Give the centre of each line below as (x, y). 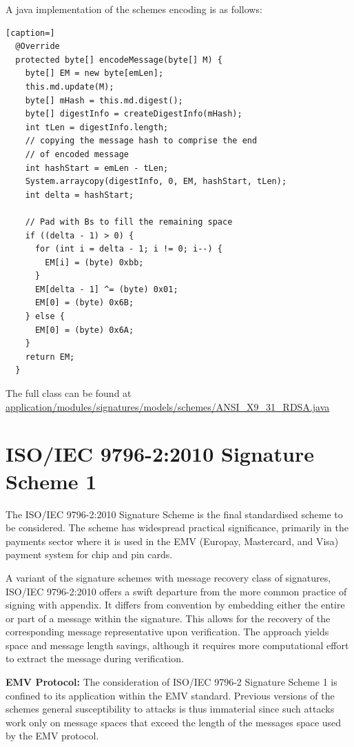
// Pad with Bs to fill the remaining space (129, 222)
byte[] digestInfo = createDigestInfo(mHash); (134, 114)
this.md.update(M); (70, 86)
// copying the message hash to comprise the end (141, 141)
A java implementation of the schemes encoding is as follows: (134, 9)
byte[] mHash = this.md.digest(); (104, 100)
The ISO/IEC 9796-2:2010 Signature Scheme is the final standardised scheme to (174, 514)
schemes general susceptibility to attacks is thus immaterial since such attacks (170, 709)
